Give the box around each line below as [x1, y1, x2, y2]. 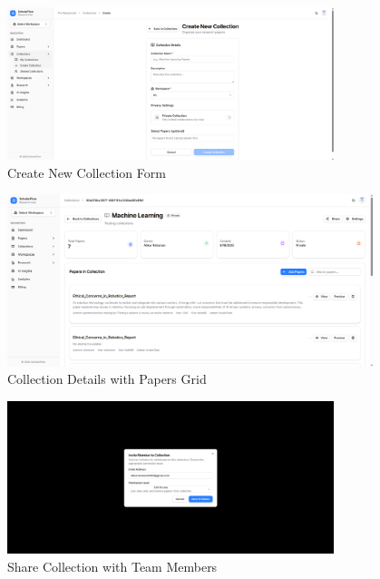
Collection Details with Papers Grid [7, 369, 207, 388]
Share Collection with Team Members [7, 556, 218, 575]
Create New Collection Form [7, 162, 166, 182]
